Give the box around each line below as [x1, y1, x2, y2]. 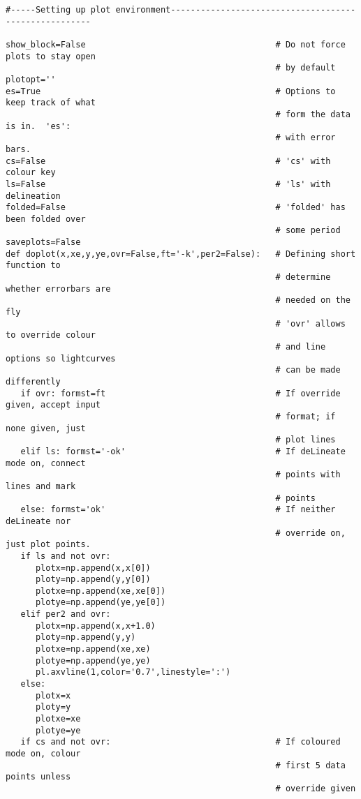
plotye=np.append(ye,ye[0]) [35, 597, 166, 608]
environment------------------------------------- [115, 5, 356, 15]
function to [6, 260, 61, 271]
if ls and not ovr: [20, 551, 111, 561]
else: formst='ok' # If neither [20, 505, 336, 515]
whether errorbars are [6, 283, 111, 294]
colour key [6, 167, 56, 178]
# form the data [275, 109, 351, 119]
